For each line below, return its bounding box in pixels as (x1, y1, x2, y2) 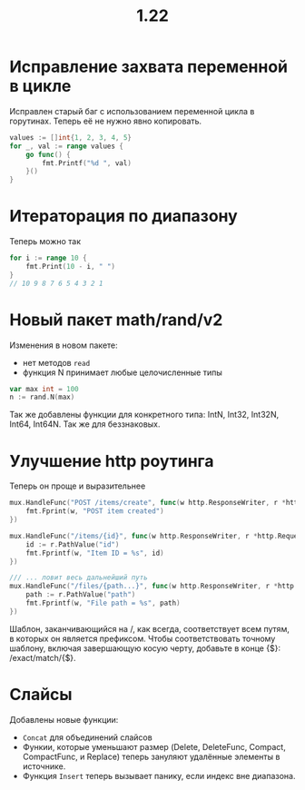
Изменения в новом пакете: (9, 340, 118, 351)
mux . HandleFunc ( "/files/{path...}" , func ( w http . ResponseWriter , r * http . (9, 582, 299, 591)
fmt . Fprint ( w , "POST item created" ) (25, 507, 165, 516)
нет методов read (22, 357, 91, 368)
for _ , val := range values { (9, 142, 124, 151)
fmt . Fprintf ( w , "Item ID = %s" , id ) (25, 548, 165, 558)
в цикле (9, 76, 72, 96)
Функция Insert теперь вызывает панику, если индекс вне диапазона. (22, 770, 296, 781)
